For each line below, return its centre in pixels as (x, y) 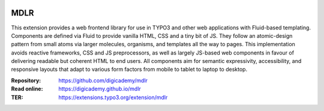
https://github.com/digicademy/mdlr (103, 80)
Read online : (27, 89)
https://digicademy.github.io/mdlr (100, 89)
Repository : (26, 80)
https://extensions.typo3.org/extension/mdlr (113, 97)
